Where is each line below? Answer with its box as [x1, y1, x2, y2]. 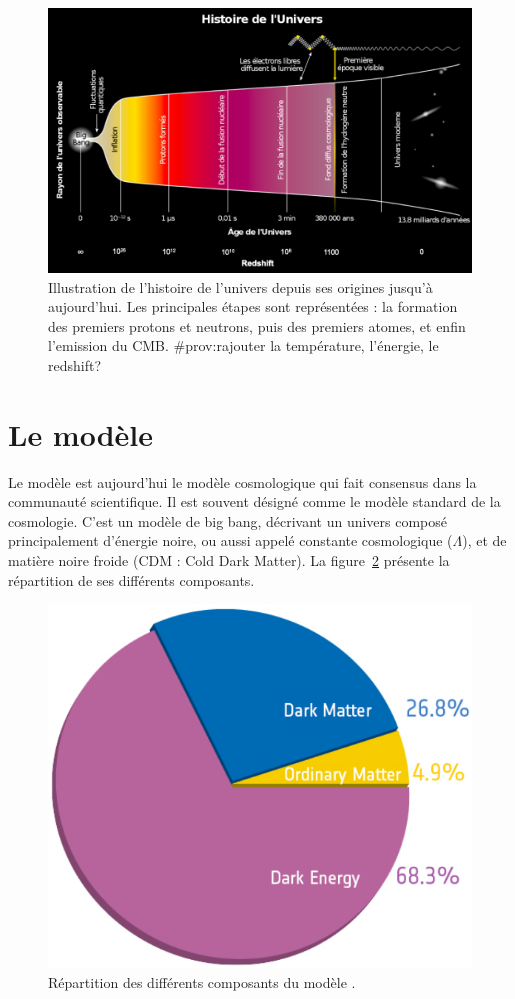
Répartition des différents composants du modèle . [48, 971, 356, 992]
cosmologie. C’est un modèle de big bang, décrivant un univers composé [8, 510, 448, 531]
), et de [462, 530, 507, 551]
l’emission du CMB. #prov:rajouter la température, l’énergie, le [48, 335, 439, 356]
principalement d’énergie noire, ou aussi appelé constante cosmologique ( [8, 530, 453, 551]
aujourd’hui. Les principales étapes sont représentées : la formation [48, 296, 458, 317]
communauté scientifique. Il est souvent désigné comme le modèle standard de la [8, 491, 501, 512]
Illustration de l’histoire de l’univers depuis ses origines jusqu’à [48, 276, 433, 297]
